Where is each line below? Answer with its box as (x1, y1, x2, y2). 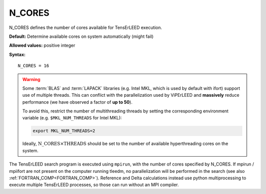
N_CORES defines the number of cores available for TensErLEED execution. (9, 25, 163, 30)
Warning (22, 76, 40, 82)
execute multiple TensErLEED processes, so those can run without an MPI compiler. (9, 182, 179, 188)
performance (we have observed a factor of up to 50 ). (22, 99, 133, 105)
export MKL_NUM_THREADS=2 (33, 128, 96, 134)
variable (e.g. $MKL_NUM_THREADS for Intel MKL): (22, 115, 122, 121)
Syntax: (9, 52, 26, 57)
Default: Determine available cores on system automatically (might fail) (9, 33, 154, 39)
